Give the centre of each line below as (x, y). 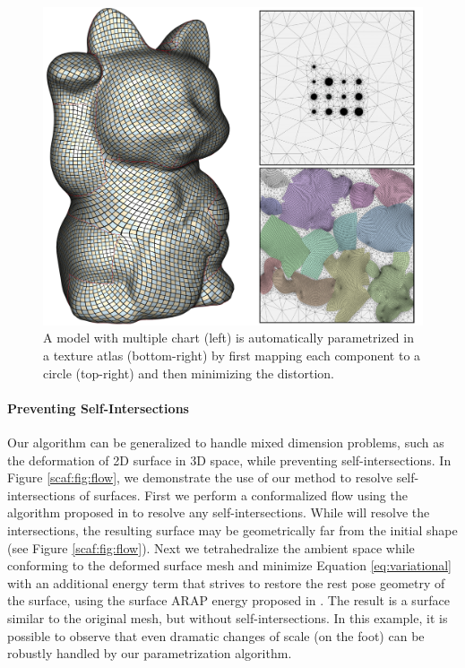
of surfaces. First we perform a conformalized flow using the (243, 494)
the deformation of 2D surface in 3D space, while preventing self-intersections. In (229, 460)
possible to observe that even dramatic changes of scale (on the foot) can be (216, 635)
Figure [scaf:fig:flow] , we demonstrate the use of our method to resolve (200, 477)
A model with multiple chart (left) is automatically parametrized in (228, 338)
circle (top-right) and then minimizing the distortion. (189, 373)
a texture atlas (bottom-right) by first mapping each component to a (232, 356)
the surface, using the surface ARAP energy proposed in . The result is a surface (228, 600)
